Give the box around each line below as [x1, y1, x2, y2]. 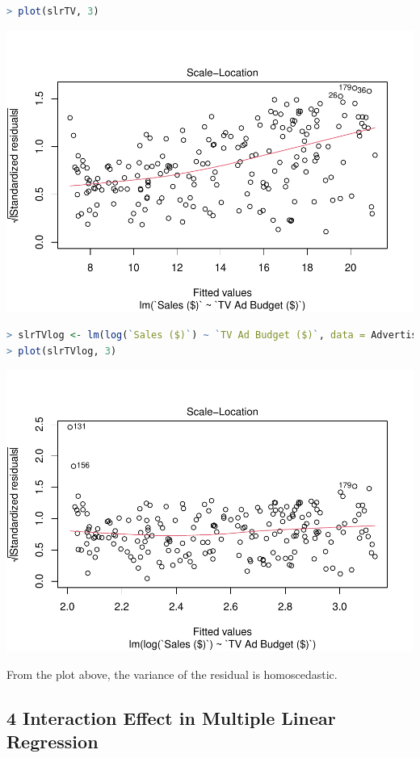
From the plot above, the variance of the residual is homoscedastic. [6, 665, 338, 682]
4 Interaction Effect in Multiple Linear [6, 705, 336, 730]
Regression [6, 729, 99, 754]
